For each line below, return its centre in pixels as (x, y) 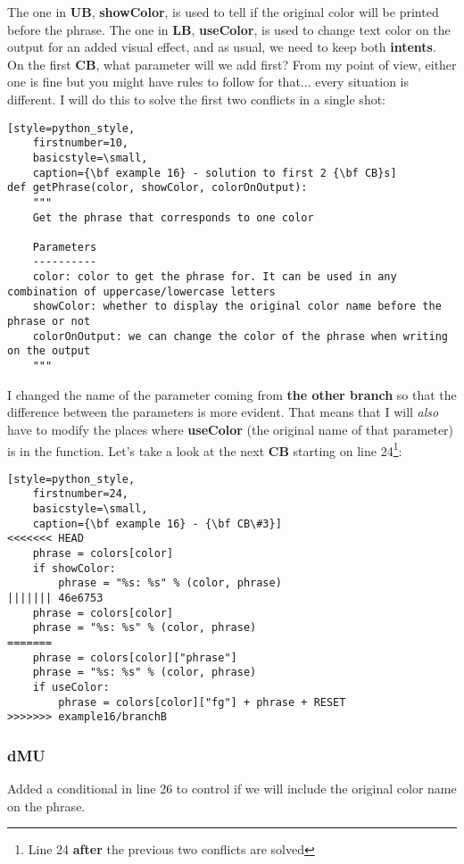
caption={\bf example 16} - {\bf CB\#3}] (157, 523)
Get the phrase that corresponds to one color (173, 217)
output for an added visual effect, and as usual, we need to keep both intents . (222, 47)
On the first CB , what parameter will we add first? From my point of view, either (232, 64)
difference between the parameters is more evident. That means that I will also (223, 412)
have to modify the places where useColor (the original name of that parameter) (231, 429)
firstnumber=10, (81, 143)
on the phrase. (46, 806)
